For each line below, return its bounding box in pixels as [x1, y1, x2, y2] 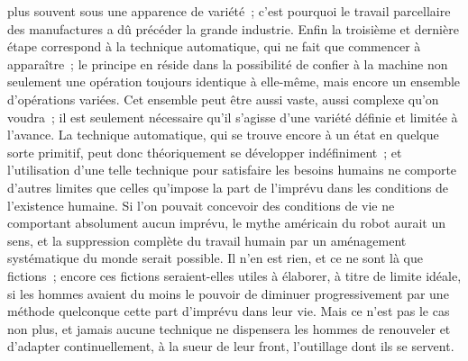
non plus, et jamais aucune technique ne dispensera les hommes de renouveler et [7, 319, 451, 338]
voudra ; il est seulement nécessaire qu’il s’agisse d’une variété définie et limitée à [7, 107, 458, 126]
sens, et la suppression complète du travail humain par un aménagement [7, 230, 407, 249]
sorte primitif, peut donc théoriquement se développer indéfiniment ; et [7, 142, 402, 161]
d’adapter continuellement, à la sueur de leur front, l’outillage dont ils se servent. [7, 337, 454, 356]
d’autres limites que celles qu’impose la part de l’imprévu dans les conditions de [7, 177, 449, 196]
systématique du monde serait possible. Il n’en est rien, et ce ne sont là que [7, 248, 424, 267]
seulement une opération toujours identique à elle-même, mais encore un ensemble [7, 72, 461, 91]
